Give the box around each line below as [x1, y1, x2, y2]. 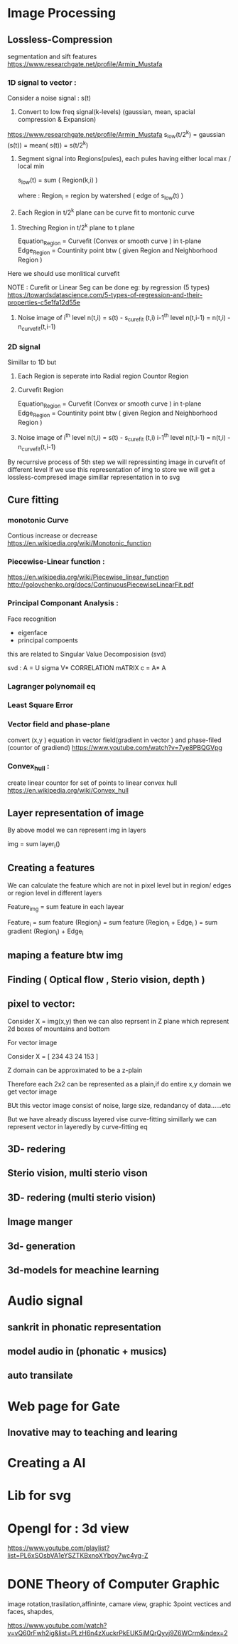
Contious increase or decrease [7, 531, 98, 540]
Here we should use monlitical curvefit [7, 269, 120, 277]
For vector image [7, 1038, 58, 1047]
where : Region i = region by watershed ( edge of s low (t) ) [17, 191, 184, 201]
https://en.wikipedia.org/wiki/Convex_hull [7, 786, 129, 795]
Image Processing [7, 5, 116, 21]
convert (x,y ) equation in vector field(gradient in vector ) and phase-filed [7, 736, 222, 744]
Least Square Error [7, 700, 73, 710]
